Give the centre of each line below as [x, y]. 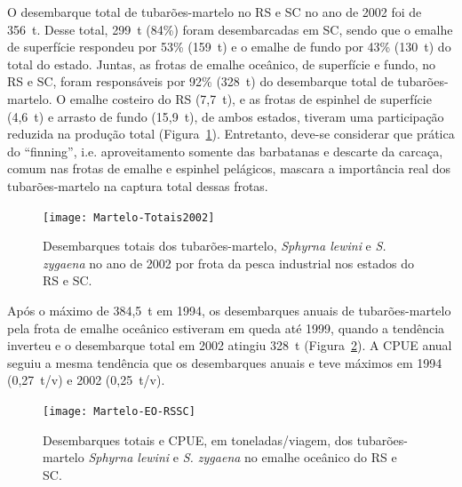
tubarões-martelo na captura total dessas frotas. [138, 185]
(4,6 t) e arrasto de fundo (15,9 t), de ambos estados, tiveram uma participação [226, 116]
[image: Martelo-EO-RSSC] [119, 411]
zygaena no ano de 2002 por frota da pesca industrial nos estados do [228, 263]
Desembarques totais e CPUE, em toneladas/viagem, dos [198, 439]
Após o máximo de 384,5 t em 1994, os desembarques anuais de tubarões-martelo [229, 310]
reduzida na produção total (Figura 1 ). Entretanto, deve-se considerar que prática [231, 134]
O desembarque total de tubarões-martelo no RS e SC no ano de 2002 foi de [215, 12]
